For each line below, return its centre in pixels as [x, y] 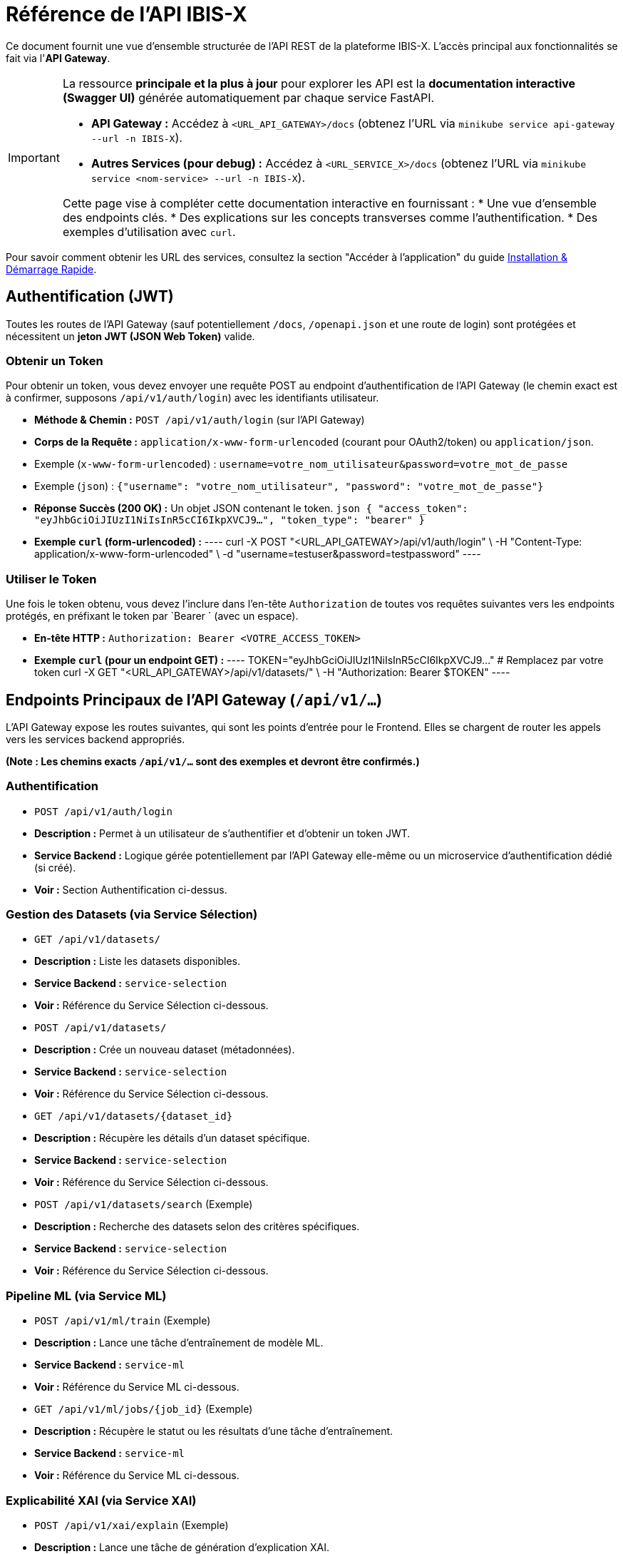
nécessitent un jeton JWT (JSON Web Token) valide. [130, 336]
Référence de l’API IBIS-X [127, 14]
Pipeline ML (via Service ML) [86, 1295]
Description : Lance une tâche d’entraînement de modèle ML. [179, 1343]
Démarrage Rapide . [51, 269]
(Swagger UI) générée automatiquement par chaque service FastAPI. [248, 97]
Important [34, 157]
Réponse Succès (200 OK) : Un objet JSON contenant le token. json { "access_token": [251, 508]
